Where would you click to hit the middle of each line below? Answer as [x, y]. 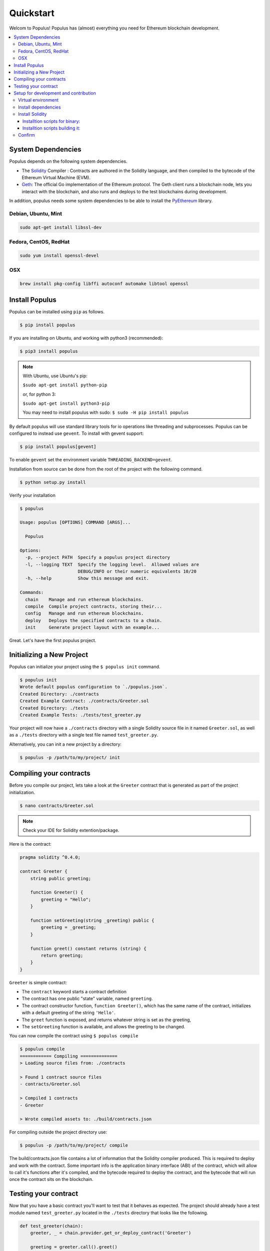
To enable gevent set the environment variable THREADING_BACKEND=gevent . [91, 460]
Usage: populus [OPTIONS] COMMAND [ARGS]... [75, 522]
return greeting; [62, 955]
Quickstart [32, 13]
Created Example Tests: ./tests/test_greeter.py [80, 715]
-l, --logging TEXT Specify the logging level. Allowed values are [112, 564]
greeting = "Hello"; [66, 899]
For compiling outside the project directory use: [58, 1132]
